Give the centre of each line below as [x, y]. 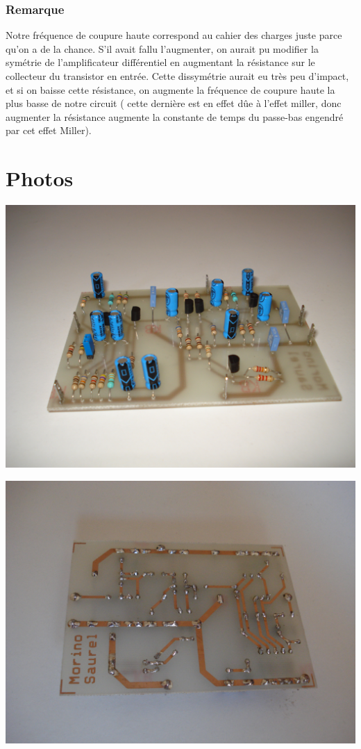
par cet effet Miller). [49, 130]
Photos [40, 178]
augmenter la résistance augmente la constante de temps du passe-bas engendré [175, 116]
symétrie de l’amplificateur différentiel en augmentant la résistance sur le [160, 62]
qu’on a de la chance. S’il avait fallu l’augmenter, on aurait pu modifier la [162, 48]
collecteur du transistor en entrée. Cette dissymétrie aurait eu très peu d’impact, [177, 76]
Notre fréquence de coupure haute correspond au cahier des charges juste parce [174, 35]
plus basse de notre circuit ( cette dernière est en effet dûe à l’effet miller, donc [174, 103]
